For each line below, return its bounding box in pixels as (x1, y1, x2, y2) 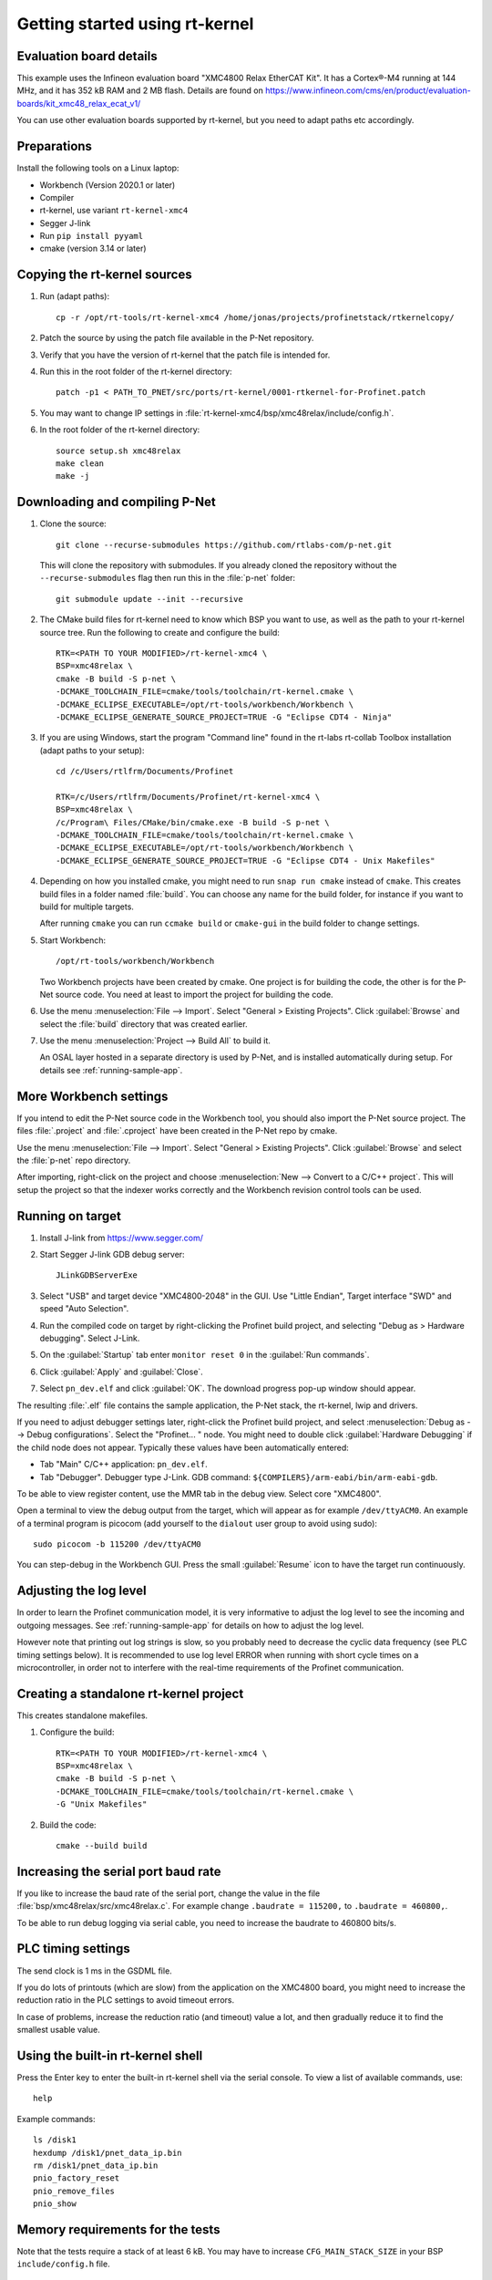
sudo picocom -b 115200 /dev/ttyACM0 (33, 1539, 202, 1549)
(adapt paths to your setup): (39, 744, 145, 756)
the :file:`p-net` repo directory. (16, 1155, 131, 1166)
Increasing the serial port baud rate (16, 1863, 221, 1879)
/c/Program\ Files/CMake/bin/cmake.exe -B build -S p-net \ (56, 817, 330, 827)
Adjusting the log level (16, 1583, 148, 1599)
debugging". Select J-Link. (39, 1332, 140, 1343)
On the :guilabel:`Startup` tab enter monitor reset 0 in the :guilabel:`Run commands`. (39, 1350, 370, 1361)
